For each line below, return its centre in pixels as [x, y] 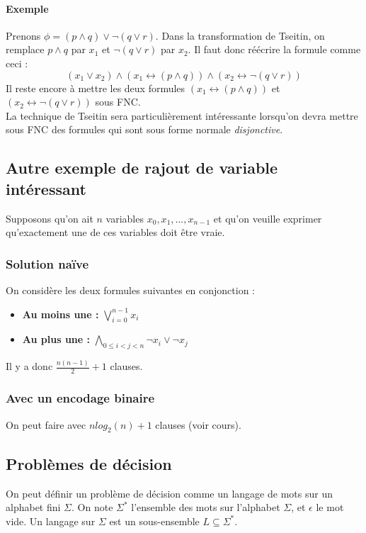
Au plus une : [56, 339]
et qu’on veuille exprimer [268, 218]
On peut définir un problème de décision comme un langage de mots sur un [169, 493]
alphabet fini [33, 507]
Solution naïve [47, 263]
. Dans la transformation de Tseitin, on [240, 35]
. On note [92, 507]
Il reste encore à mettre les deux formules [96, 88]
